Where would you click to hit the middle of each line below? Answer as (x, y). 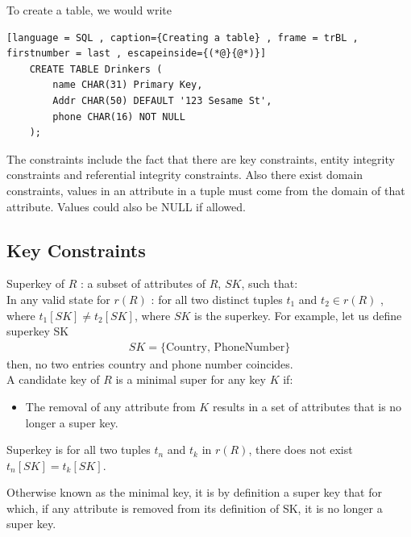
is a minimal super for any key (191, 379)
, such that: (270, 283)
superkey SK (38, 331)
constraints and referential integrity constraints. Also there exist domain (185, 175)
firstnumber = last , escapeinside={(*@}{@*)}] (137, 54)
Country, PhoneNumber (225, 347)
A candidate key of (53, 379)
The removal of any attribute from (110, 406)
